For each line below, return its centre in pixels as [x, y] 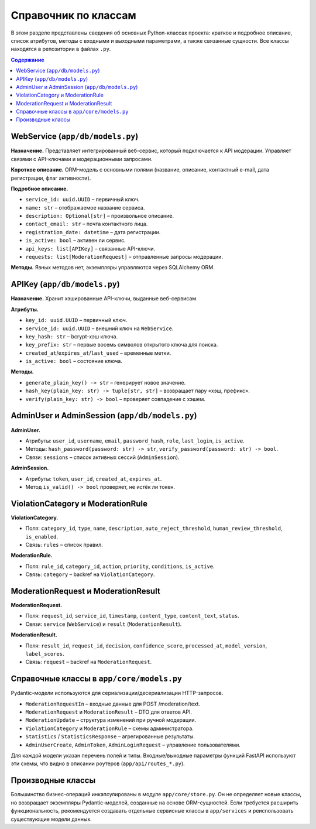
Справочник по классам [74, 15]
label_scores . [45, 654]
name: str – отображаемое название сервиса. [85, 207]
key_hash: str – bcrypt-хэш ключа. [72, 336]
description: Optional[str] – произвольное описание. [99, 216]
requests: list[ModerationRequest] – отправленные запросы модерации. [124, 257]
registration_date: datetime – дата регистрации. [93, 232]
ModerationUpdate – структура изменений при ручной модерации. [111, 720]
